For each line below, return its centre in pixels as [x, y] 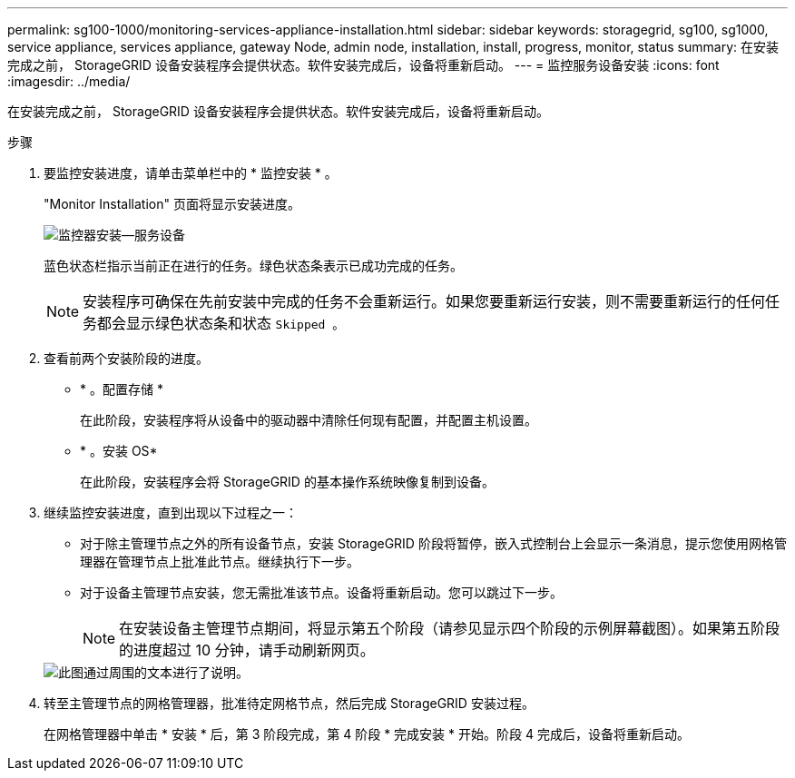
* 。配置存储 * [122, 389]
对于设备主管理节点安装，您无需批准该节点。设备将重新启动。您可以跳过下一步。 [321, 592]
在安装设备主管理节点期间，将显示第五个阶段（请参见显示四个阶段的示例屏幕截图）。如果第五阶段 [450, 628]
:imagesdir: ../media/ [69, 81]
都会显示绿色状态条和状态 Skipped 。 [221, 323]
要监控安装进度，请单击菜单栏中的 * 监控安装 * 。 [191, 173]
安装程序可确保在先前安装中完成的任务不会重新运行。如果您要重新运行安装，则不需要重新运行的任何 [424, 301]
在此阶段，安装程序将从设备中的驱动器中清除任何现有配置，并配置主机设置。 [309, 420]
